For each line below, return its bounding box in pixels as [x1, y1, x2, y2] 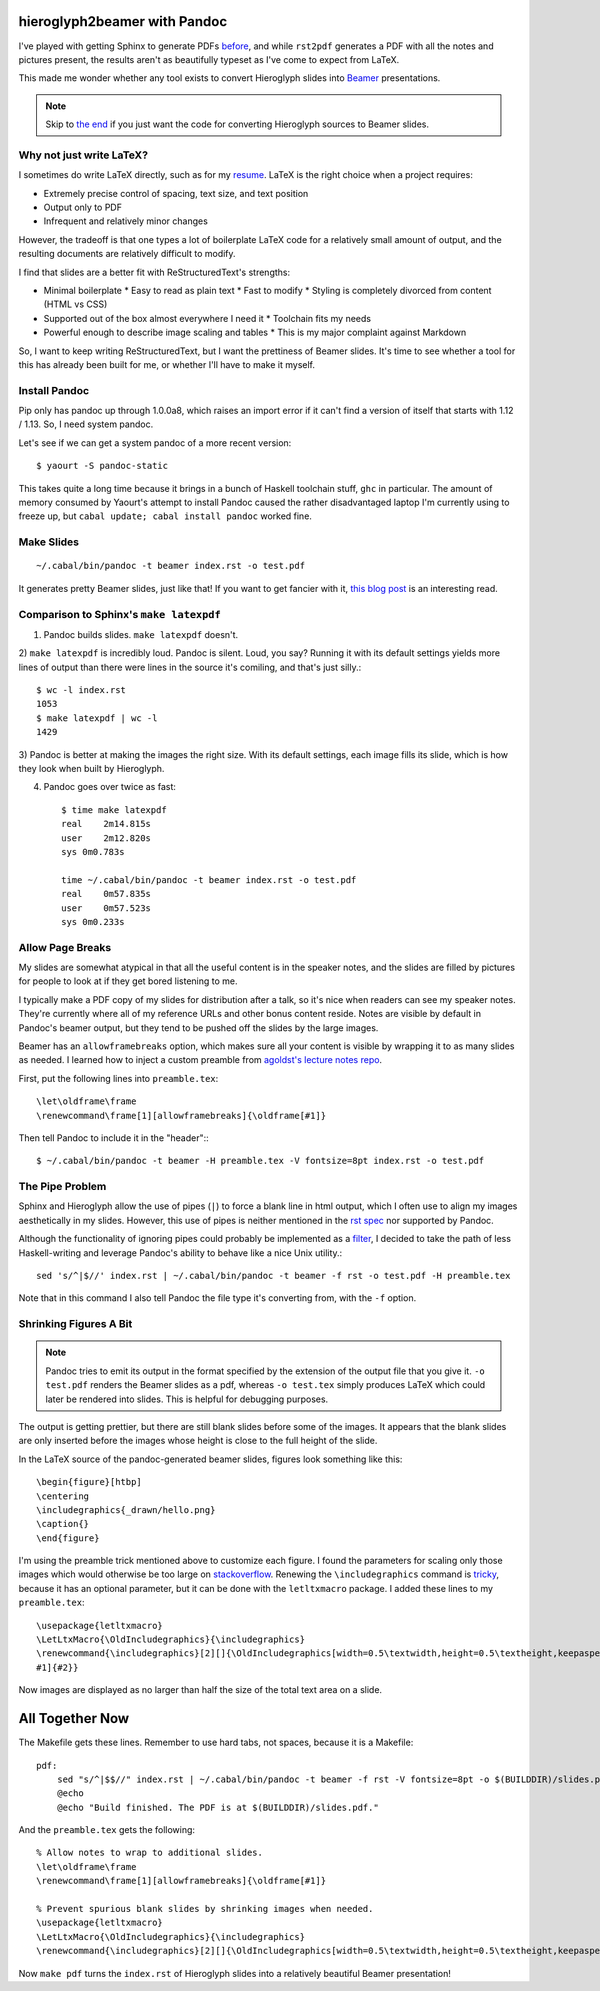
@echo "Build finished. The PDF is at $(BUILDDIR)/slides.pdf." [56, 1801, 379, 1813]
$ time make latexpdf [61, 804, 167, 815]
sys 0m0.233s [61, 916, 125, 927]
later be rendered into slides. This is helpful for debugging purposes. [45, 1393, 329, 1405]
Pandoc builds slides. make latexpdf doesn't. [43, 628, 239, 640]
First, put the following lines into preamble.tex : [18, 1072, 219, 1084]
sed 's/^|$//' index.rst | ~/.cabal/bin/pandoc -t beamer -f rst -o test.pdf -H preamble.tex [36, 1270, 511, 1282]
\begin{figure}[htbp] [36, 1476, 142, 1488]
